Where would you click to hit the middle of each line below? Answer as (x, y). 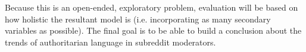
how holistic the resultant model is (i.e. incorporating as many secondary (138, 19)
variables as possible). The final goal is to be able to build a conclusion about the (153, 30)
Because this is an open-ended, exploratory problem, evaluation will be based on (152, 7)
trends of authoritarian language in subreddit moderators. (110, 42)
